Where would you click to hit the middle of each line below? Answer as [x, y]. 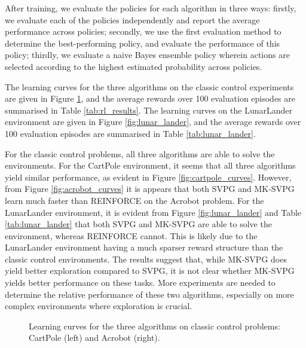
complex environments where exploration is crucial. [99, 306]
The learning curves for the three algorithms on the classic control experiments [149, 86]
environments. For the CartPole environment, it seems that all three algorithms [150, 165]
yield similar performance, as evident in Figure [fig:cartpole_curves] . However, [148, 177]
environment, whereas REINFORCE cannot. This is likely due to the [131, 235]
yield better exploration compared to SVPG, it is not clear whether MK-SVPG [150, 271]
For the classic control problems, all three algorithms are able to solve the [140, 153]
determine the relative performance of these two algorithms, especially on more [149, 294]
